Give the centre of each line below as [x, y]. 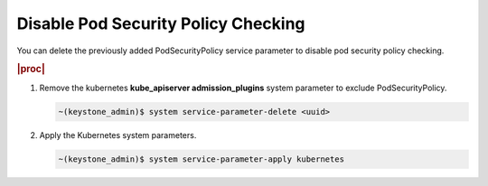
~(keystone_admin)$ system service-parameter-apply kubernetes [202, 159]
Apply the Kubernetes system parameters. [118, 135]
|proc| [31, 70]
